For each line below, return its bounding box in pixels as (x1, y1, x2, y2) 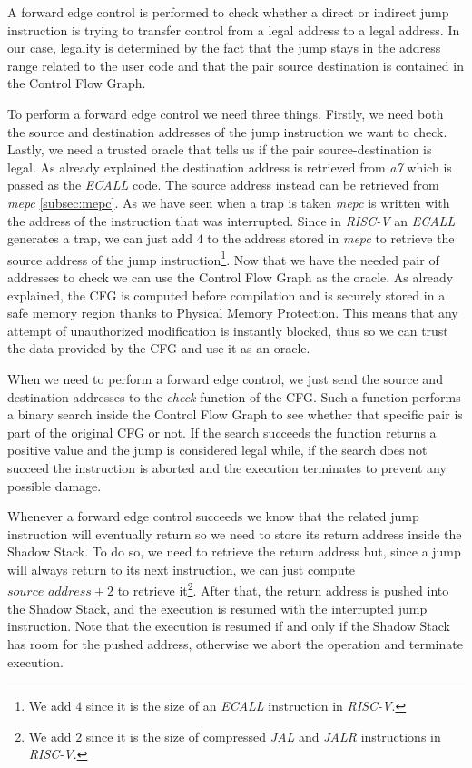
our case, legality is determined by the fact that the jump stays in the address (7, 38, 441, 57)
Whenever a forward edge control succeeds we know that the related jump (7, 507, 419, 526)
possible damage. (7, 476, 102, 495)
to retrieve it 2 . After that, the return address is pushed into (117, 578, 449, 600)
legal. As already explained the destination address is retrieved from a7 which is (7, 157, 452, 176)
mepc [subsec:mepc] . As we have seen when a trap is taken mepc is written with (7, 192, 450, 212)
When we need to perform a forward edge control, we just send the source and (7, 369, 443, 388)
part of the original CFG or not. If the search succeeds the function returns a (7, 422, 437, 441)
